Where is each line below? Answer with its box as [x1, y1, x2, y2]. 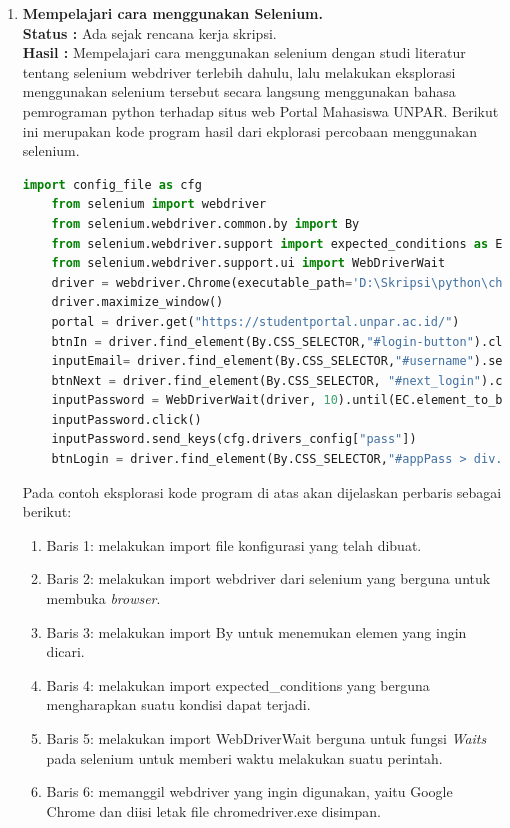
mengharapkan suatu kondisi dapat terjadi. [46, 694, 311, 715]
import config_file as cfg [22, 177, 202, 192]
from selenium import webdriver [51, 197, 267, 212]
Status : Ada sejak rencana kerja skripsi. [22, 22, 277, 43]
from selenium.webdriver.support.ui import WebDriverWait [51, 256, 446, 271]
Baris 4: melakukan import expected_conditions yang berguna [46, 674, 430, 695]
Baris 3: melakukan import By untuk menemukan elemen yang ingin [46, 621, 467, 642]
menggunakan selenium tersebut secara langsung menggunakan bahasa [22, 81, 456, 102]
